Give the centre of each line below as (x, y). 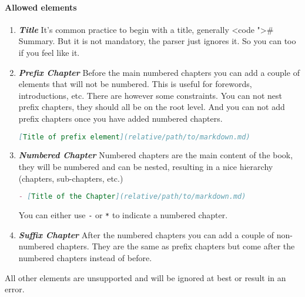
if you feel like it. (49, 52)
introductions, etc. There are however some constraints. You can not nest (150, 95)
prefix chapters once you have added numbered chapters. (120, 118)
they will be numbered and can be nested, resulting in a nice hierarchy (146, 167)
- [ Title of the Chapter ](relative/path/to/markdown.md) (132, 197)
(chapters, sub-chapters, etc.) (71, 178)
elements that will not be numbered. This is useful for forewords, (135, 84)
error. (15, 289)
